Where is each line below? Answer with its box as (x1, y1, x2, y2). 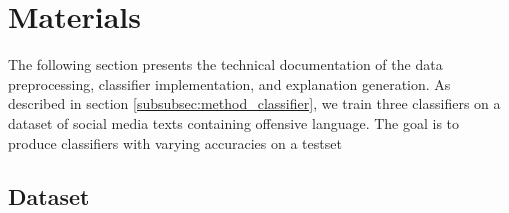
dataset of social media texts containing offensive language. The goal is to (8, 112, 460, 133)
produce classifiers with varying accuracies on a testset (8, 132, 342, 153)
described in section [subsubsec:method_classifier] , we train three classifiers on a (8, 93, 501, 114)
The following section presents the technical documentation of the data (8, 54, 443, 75)
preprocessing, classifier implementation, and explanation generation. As (8, 73, 451, 94)
